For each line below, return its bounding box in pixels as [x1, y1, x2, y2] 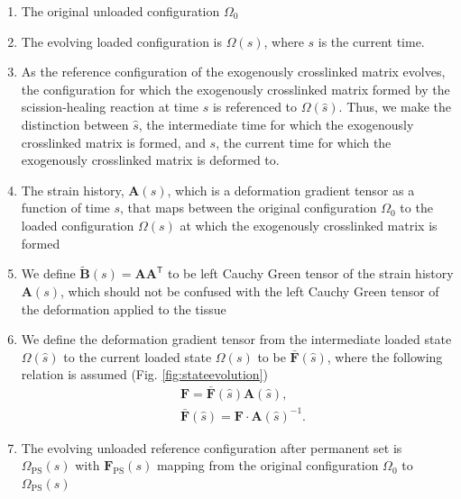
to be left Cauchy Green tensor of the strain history [167, 264, 454, 283]
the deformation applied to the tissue [21, 299, 226, 318]
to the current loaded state [63, 347, 212, 366]
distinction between [21, 114, 129, 133]
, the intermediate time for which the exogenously [138, 114, 414, 133]
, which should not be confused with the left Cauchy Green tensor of [60, 281, 439, 300]
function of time [21, 198, 110, 217]
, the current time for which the [216, 132, 392, 151]
